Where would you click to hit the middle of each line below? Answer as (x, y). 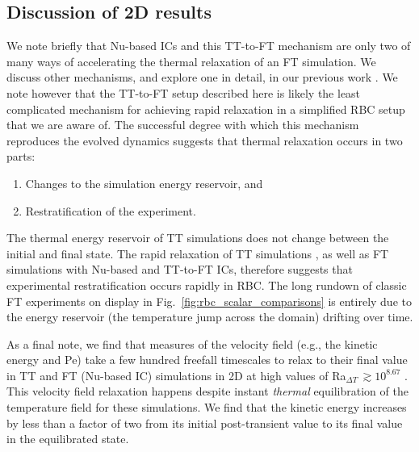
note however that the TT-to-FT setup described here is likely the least (184, 92)
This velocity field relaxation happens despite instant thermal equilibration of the (207, 391)
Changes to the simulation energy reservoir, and (144, 183)
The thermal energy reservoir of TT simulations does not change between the (198, 238)
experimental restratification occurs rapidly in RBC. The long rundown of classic (207, 285)
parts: (21, 156)
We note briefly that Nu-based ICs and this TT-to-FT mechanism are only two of (209, 46)
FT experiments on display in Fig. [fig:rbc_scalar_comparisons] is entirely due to (209, 301)
